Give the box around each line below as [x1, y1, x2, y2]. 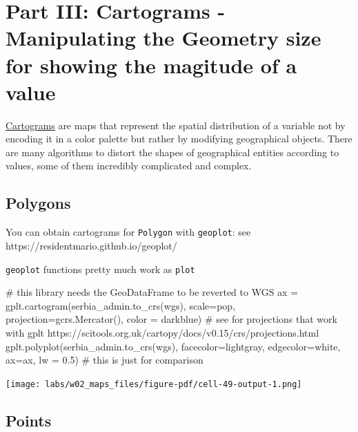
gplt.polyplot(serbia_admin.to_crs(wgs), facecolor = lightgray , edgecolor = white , [6, 339, 341, 353]
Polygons [6, 192, 71, 214]
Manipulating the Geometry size [6, 24, 321, 52]
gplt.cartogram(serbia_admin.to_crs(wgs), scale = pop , [6, 298, 236, 312]
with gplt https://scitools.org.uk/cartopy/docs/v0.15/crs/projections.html [6, 325, 319, 339]
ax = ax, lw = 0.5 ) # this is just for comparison [6, 353, 203, 367]
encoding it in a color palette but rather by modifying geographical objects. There [6, 131, 352, 146]
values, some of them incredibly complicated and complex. [6, 158, 252, 173]
